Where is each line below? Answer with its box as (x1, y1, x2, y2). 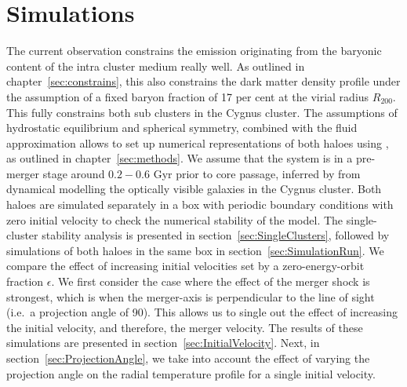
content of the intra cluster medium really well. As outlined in (6, 57, 305, 74)
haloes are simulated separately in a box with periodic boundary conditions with (6, 196, 394, 213)
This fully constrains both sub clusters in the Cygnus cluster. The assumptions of (6, 104, 398, 120)
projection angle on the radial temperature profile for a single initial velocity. (6, 365, 376, 382)
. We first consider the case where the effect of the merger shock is (51, 273, 370, 290)
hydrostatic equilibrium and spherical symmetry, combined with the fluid (6, 119, 358, 136)
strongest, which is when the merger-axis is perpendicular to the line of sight (6, 288, 375, 305)
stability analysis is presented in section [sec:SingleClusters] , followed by (42, 227, 390, 243)
